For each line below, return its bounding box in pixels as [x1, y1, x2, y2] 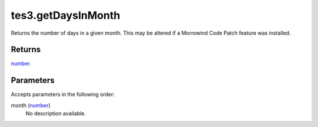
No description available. [25, 110, 87, 117]
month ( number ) [11, 102, 51, 109]
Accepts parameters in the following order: [11, 91, 115, 98]
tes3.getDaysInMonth [11, 9, 121, 22]
